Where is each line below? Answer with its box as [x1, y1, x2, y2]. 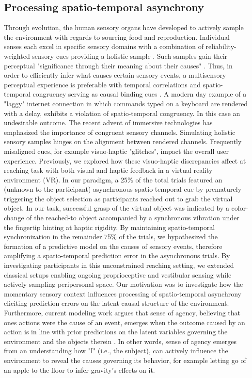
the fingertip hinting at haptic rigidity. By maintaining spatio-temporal [4, 222, 215, 232]
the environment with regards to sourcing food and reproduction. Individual [4, 32, 230, 42]
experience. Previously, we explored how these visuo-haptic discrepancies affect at [4, 155, 246, 165]
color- [231, 203, 248, 213]
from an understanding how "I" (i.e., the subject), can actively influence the [4, 345, 228, 356]
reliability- [205, 41, 236, 51]
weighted [4, 50, 30, 61]
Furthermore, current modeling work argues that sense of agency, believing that [4, 308, 240, 318]
